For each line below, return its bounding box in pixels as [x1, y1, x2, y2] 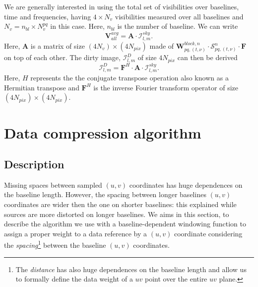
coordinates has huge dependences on [129, 179, 243, 190]
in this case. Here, [50, 21, 105, 31]
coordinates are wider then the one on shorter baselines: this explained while [4, 199, 237, 210]
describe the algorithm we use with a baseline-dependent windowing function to [4, 218, 246, 229]
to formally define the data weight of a [15, 274, 133, 284]
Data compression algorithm [4, 122, 201, 143]
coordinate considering [174, 228, 243, 238]
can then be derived [177, 52, 238, 63]
